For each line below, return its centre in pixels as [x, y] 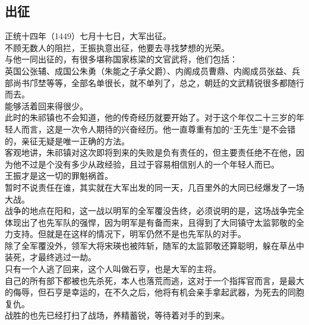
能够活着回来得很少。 [46, 105]
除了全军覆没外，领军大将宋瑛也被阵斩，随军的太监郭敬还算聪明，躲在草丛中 [154, 245]
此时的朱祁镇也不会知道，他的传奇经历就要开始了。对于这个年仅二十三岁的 [150, 117]
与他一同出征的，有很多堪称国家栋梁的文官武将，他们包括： [121, 59]
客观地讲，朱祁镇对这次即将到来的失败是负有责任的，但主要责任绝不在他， [150, 152]
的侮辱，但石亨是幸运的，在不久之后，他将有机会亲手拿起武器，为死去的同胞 [154, 292]
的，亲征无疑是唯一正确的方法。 [67, 141]
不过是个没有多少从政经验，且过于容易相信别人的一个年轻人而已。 [150, 164]
